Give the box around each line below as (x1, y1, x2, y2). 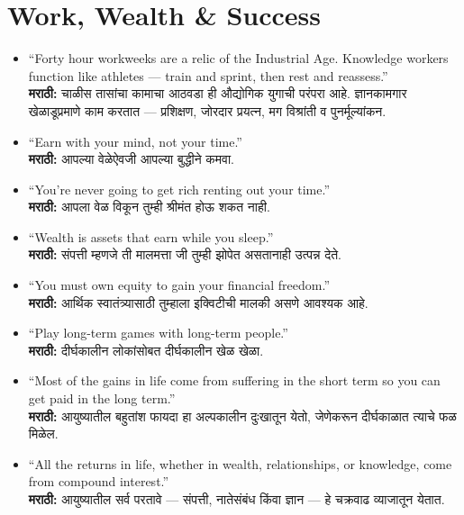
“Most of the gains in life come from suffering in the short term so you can (28, 371, 441, 390)
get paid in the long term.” (28, 389, 176, 408)
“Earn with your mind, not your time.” (28, 131, 242, 150)
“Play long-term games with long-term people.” (28, 323, 288, 342)
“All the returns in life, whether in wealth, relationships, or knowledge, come (28, 454, 452, 473)
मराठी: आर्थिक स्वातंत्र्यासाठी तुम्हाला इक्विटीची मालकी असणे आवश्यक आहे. (28, 293, 368, 312)
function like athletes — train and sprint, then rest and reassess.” (28, 66, 388, 85)
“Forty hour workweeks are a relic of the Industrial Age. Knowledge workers (28, 49, 449, 68)
